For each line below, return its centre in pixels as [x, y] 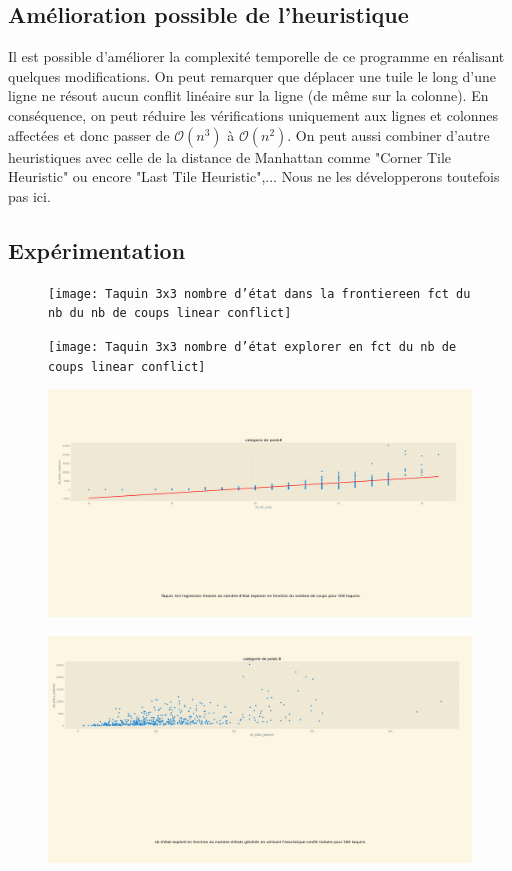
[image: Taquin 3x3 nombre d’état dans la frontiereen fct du [259, 293]
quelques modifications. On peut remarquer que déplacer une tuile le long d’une [252, 75]
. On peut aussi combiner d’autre [388, 134]
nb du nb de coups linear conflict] [170, 313]
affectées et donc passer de [89, 134]
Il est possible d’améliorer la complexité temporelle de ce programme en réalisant [256, 56]
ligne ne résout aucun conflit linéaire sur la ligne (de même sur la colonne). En [248, 95]
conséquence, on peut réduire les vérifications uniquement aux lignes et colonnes [253, 114]
